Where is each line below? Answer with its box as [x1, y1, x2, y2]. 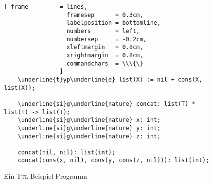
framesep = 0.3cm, [66, 11, 143, 18]
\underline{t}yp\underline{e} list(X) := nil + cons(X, [18, 76, 203, 83]
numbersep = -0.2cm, [66, 35, 147, 43]
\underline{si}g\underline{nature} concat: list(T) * [18, 100, 195, 107]
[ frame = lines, [4, 3, 88, 10]
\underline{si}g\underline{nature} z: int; [18, 133, 161, 140]
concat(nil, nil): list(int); [18, 149, 116, 156]
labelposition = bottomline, [66, 19, 161, 27]
